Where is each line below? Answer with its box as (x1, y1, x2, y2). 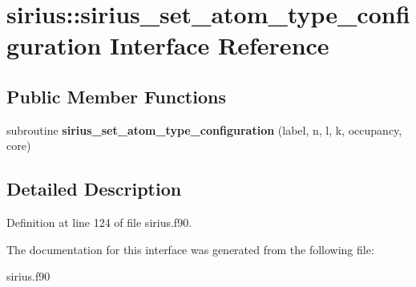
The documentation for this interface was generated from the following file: (6, 241, 374, 257)
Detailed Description (6, 176, 182, 201)
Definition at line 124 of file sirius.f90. (6, 214, 192, 231)
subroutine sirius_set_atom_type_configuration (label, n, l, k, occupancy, (6, 121, 402, 138)
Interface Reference (110, 29, 329, 62)
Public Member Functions (6, 83, 226, 108)
